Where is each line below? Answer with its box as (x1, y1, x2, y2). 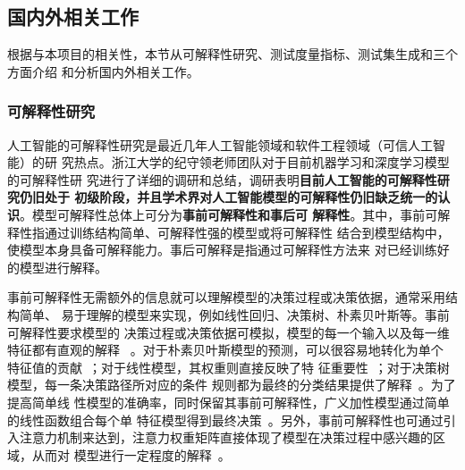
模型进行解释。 (19, 257, 107, 276)
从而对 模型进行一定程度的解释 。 (31, 445, 231, 464)
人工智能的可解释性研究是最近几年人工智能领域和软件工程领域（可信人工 (7, 135, 433, 154)
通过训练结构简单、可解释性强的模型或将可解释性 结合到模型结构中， (44, 222, 450, 241)
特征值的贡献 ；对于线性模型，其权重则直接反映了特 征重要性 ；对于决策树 (7, 357, 450, 376)
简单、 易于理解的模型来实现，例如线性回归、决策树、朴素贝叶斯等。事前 (19, 305, 450, 323)
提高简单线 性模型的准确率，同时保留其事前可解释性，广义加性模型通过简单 (7, 392, 450, 411)
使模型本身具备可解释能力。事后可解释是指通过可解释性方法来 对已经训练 (7, 240, 437, 259)
